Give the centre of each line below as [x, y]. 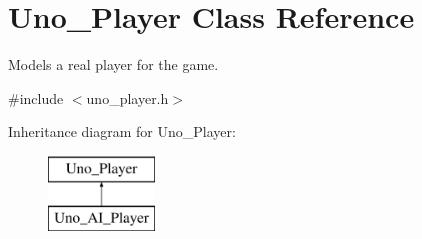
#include [36, 97]
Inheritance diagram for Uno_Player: [122, 131]
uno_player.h [127, 97]
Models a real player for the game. [113, 64]
